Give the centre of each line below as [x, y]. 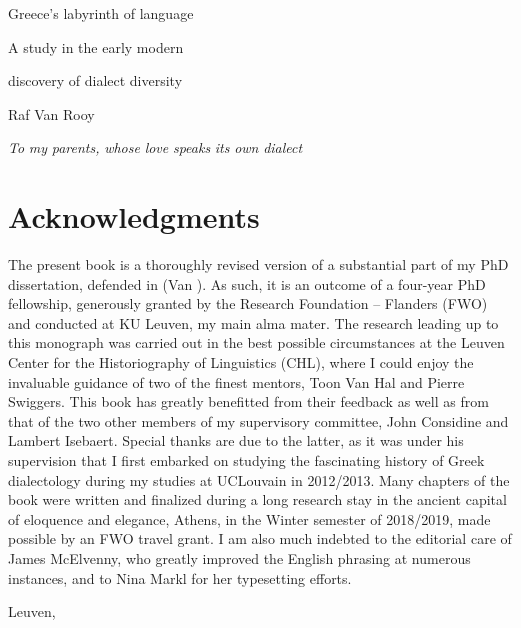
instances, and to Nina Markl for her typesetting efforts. [180, 577]
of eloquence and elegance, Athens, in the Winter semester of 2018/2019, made [249, 518]
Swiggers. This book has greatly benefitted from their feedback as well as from [248, 401]
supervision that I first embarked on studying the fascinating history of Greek [246, 460]
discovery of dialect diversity [95, 80]
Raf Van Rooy [51, 113]
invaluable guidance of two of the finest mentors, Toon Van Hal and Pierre [236, 381]
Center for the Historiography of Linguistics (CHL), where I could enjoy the [241, 362]
